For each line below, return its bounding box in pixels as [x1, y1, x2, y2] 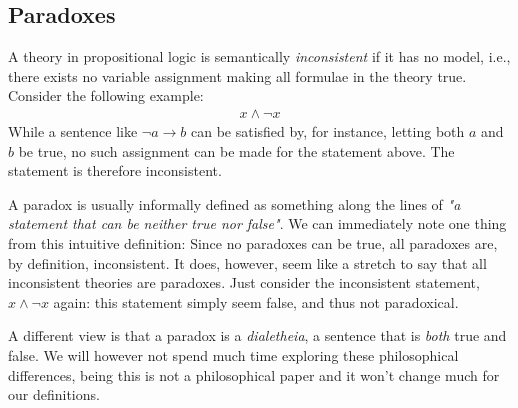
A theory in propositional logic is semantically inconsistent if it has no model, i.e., [8, 46, 511, 67]
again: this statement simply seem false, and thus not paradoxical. [53, 291, 459, 312]
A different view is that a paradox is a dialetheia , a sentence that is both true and [8, 325, 507, 346]
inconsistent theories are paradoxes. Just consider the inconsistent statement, [8, 272, 480, 293]
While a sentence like [8, 121, 138, 142]
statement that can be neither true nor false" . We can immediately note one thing [8, 213, 507, 234]
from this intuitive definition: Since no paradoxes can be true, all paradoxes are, [8, 232, 498, 253]
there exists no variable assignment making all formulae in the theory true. [8, 65, 467, 86]
